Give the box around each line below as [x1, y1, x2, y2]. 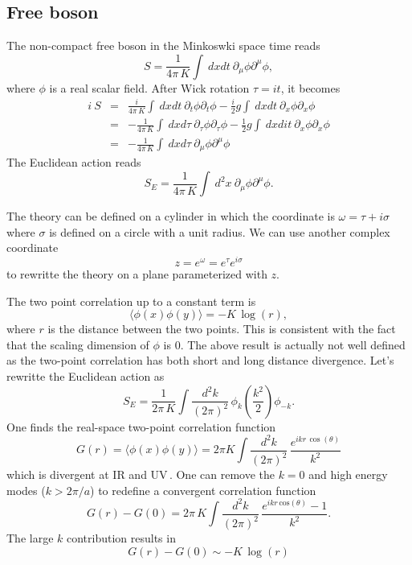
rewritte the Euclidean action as [6, 367, 165, 384]
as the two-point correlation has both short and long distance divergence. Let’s [6, 352, 394, 369]
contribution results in [66, 530, 176, 546]
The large [6, 530, 54, 546]
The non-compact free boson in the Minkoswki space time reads [6, 37, 320, 54]
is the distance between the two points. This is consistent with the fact [47, 320, 396, 337]
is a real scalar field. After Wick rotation [49, 79, 250, 96]
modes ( [6, 481, 46, 498]
